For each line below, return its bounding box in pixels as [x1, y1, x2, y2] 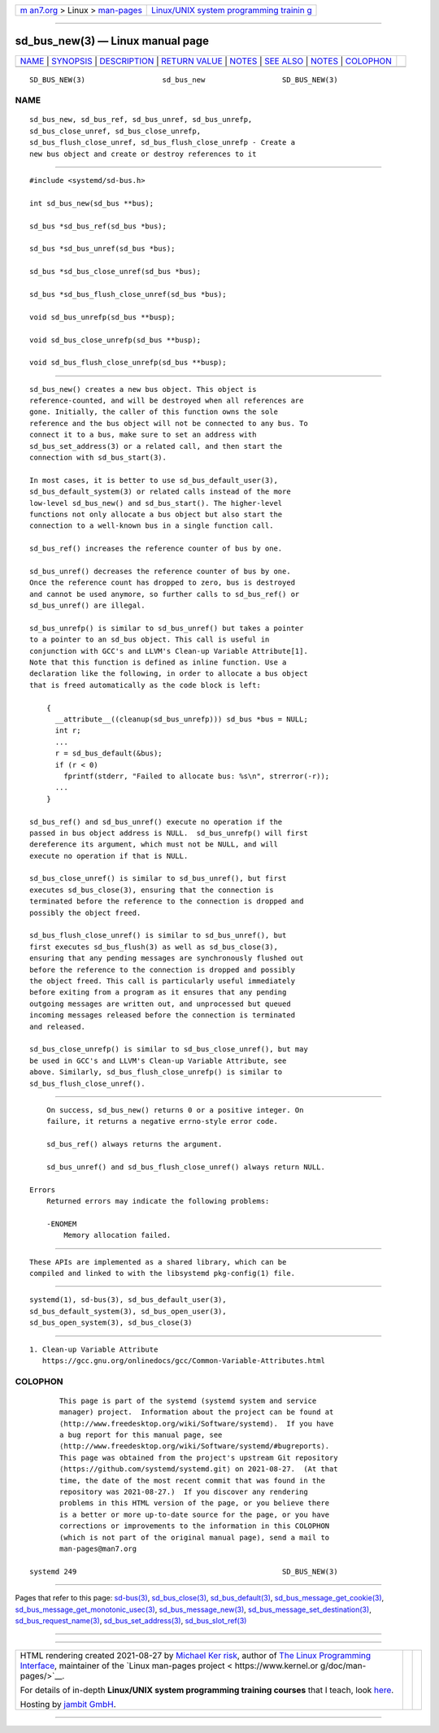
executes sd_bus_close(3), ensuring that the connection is [29, 885, 274, 895]
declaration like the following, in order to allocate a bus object [29, 669, 308, 678]
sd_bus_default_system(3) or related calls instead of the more [29, 487, 292, 496]
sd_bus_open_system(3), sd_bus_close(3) [29, 1318, 193, 1327]
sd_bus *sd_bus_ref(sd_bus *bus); [29, 221, 167, 231]
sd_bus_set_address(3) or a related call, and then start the [29, 442, 283, 451]
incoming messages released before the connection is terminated [29, 1011, 296, 1020]
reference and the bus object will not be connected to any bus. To [29, 419, 308, 428]
